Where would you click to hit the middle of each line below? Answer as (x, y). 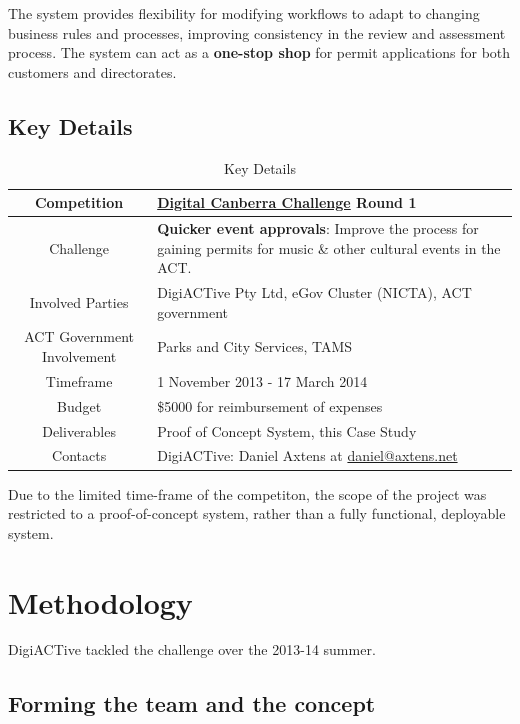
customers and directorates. (92, 71)
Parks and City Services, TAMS (255, 346)
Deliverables (79, 430)
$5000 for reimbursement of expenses (270, 405)
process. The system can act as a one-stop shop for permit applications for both (259, 52)
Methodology (100, 601)
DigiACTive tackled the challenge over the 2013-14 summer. (192, 649)
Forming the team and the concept (192, 703)
